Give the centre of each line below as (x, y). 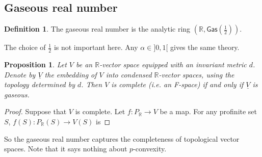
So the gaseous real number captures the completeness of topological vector (122, 138)
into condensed (129, 74)
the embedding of (71, 74)
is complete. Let (100, 111)
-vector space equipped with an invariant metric (173, 64)
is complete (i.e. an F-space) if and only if (177, 84)
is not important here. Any (96, 47)
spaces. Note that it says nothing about (66, 149)
